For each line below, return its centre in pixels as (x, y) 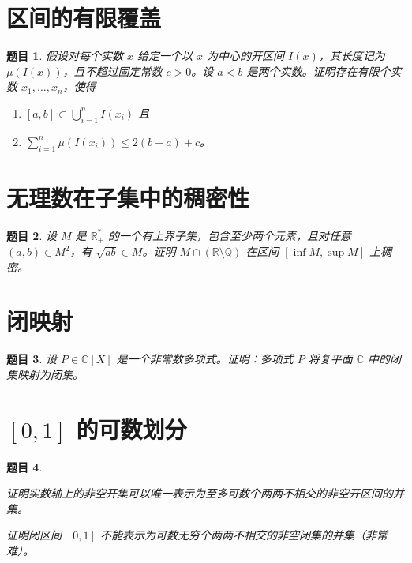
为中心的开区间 (246, 56)
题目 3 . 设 (32, 359)
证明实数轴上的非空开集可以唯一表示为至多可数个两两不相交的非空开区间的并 (205, 493)
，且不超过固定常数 (112, 71)
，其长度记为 (352, 56)
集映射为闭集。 (45, 374)
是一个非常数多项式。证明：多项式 (205, 359)
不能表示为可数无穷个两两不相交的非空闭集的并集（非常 (243, 535)
